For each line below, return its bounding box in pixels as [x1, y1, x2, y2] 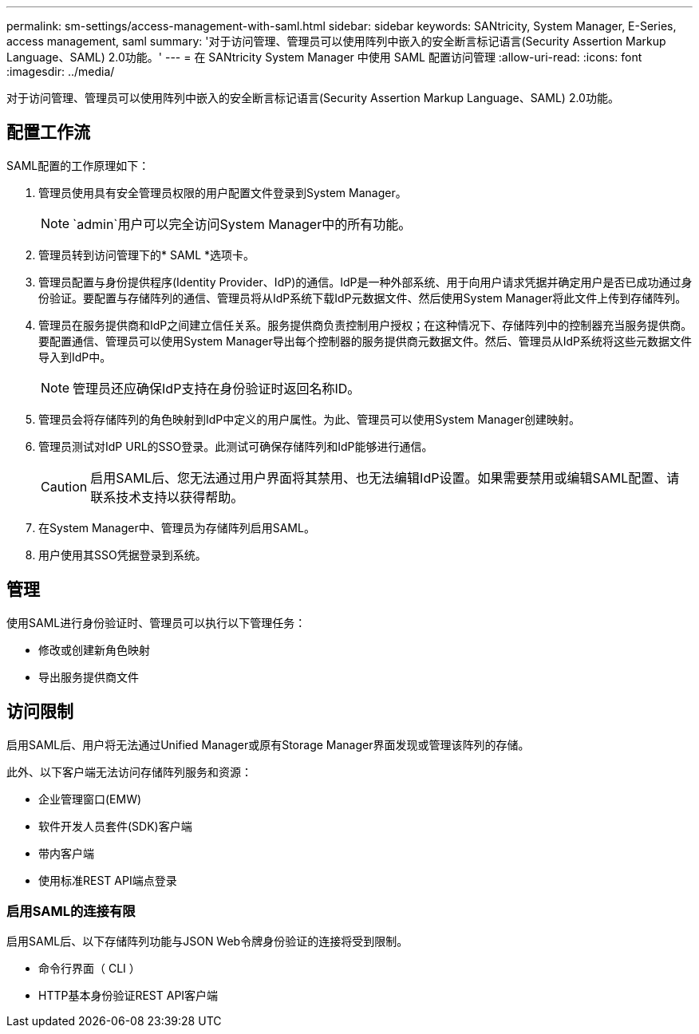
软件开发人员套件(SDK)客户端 [38, 819, 192, 833]
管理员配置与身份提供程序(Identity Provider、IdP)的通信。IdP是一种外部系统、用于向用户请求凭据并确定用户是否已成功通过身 [38, 274, 693, 289]
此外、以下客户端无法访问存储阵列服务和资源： [6, 764, 252, 779]
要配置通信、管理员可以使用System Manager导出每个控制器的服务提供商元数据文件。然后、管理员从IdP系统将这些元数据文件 [38, 333, 692, 348]
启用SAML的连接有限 [6, 902, 136, 919]
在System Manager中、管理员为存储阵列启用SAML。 [38, 520, 315, 535]
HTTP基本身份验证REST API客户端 [38, 989, 219, 1003]
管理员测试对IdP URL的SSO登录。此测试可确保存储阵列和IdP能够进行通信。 [38, 439, 433, 453]
